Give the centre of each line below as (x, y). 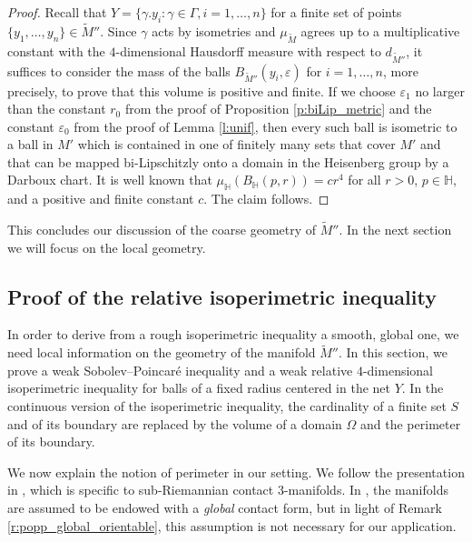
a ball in (30, 144)
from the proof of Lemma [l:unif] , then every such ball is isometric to (265, 126)
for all (364, 180)
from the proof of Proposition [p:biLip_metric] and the (278, 109)
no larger (440, 90)
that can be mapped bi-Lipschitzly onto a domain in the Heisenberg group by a (228, 161)
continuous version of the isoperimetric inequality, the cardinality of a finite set (227, 406)
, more (400, 70)
